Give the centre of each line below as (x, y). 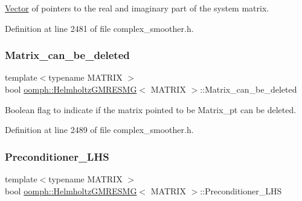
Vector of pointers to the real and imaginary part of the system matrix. (137, 8)
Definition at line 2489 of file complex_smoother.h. (99, 130)
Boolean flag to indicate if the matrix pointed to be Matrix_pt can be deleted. (151, 109)
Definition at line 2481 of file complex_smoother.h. (99, 28)
